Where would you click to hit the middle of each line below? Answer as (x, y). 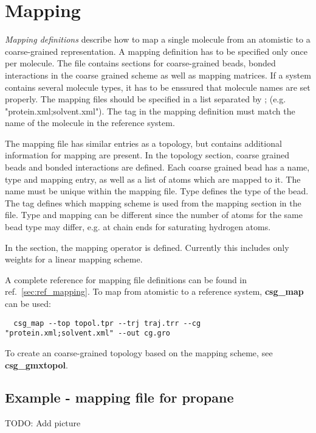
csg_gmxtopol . (36, 364)
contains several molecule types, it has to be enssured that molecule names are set (158, 87)
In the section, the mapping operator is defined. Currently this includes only (147, 247)
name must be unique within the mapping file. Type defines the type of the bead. (157, 191)
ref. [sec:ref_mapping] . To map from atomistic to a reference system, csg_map (154, 291)
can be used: (28, 303)
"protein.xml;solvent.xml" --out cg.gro (88, 333)
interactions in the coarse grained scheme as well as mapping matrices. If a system (158, 75)
